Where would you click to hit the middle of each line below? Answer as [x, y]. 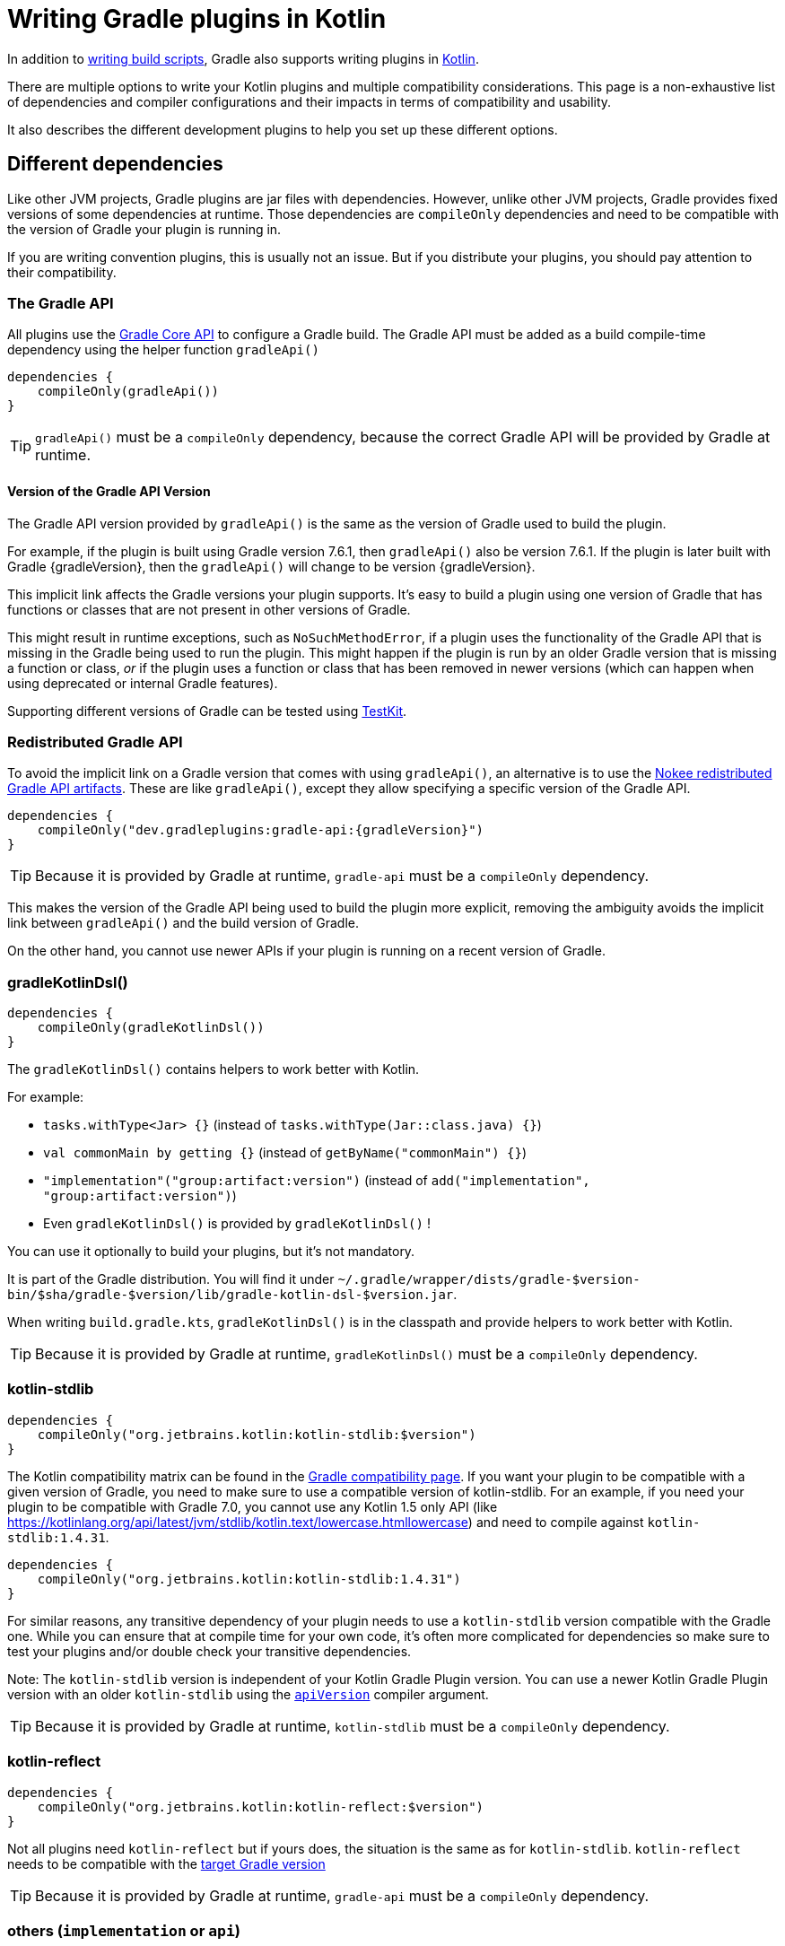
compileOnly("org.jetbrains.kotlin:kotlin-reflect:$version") [261, 1806]
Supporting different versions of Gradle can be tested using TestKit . [207, 711]
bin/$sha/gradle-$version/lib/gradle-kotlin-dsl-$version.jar [231, 1295]
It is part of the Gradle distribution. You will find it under [171, 1279]
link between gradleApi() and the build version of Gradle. [183, 923]
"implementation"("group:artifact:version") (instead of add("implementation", [317, 1181]
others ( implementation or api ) [124, 1930]
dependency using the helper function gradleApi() [163, 350]
